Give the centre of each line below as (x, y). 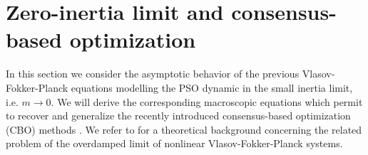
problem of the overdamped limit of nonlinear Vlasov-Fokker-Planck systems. (174, 143)
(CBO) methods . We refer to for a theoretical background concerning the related (184, 129)
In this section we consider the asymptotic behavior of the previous (153, 74)
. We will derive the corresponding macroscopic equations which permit (207, 101)
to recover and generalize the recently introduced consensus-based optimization (178, 116)
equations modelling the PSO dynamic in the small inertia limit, (212, 87)
